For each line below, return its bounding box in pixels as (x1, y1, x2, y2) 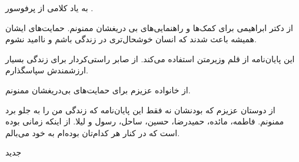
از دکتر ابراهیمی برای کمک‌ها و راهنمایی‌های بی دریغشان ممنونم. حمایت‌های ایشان (5, 21, 293, 33)
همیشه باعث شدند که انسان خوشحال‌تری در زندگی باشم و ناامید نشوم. (5, 33, 257, 45)
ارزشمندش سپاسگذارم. (5, 64, 88, 76)
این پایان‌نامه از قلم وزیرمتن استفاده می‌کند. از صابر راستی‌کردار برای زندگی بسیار (5, 52, 295, 65)
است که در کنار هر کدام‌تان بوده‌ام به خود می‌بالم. (5, 126, 180, 139)
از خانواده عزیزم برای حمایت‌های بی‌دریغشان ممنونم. (5, 83, 191, 96)
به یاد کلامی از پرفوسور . (5, 2, 94, 14)
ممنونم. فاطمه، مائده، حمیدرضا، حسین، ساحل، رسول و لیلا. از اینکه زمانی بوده (5, 115, 284, 127)
